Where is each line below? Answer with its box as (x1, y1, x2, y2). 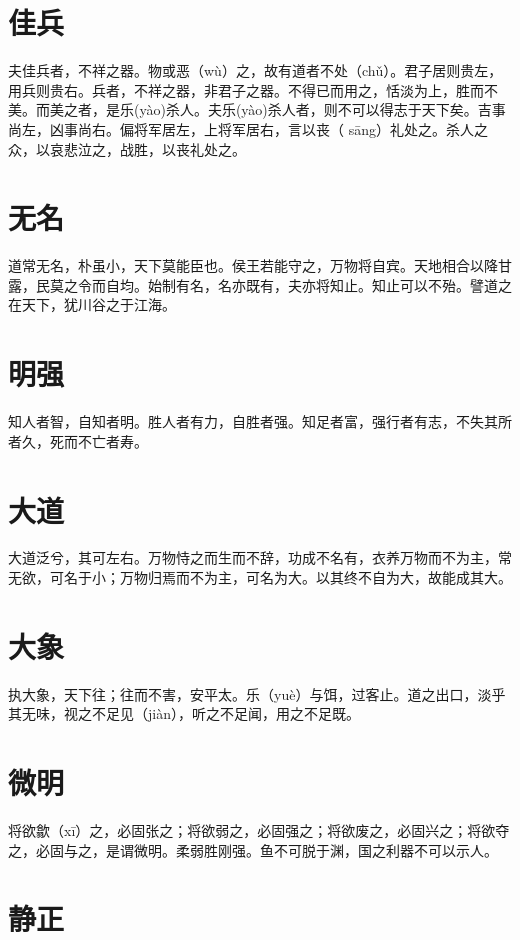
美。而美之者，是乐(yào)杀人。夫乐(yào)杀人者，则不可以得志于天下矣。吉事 (8, 99, 506, 120)
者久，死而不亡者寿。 (8, 430, 148, 451)
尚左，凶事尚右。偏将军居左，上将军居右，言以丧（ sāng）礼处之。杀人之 (8, 118, 488, 139)
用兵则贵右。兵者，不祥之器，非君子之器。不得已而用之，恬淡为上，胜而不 (8, 79, 498, 100)
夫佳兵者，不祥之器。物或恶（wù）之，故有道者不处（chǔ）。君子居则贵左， (8, 60, 503, 81)
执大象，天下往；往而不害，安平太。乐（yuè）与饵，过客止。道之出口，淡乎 (8, 683, 506, 704)
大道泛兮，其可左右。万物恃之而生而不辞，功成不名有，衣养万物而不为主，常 (8, 547, 512, 568)
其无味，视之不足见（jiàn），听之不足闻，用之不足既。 (8, 703, 360, 724)
